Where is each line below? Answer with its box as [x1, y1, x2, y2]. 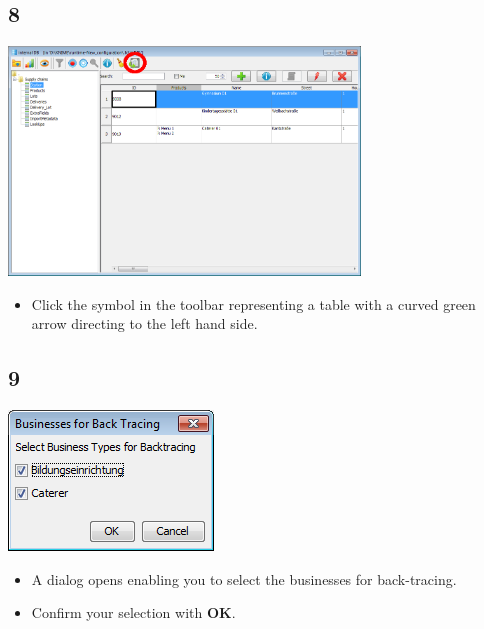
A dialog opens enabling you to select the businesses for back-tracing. [31, 568, 457, 589]
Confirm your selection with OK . [31, 602, 236, 623]
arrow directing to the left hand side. [31, 313, 258, 334]
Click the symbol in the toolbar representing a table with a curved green [31, 293, 476, 314]
